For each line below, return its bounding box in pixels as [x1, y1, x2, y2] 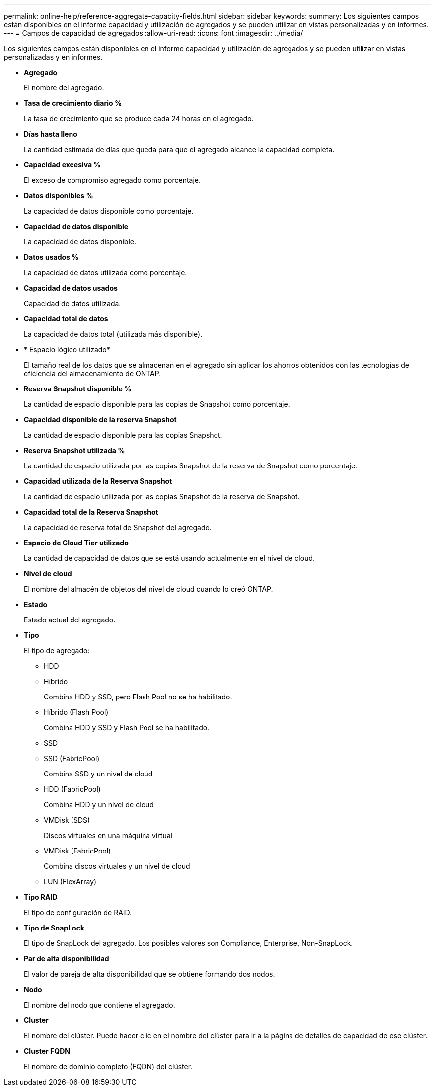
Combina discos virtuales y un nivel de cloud [44, 862, 190, 870]
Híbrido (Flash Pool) [44, 708, 109, 716]
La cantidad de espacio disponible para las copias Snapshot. [24, 431, 222, 439]
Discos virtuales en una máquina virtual [44, 831, 172, 840]
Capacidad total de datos [24, 314, 108, 323]
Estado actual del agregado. [24, 616, 116, 624]
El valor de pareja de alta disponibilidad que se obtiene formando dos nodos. [24, 970, 275, 978]
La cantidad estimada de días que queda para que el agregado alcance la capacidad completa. [24, 145, 335, 154]
